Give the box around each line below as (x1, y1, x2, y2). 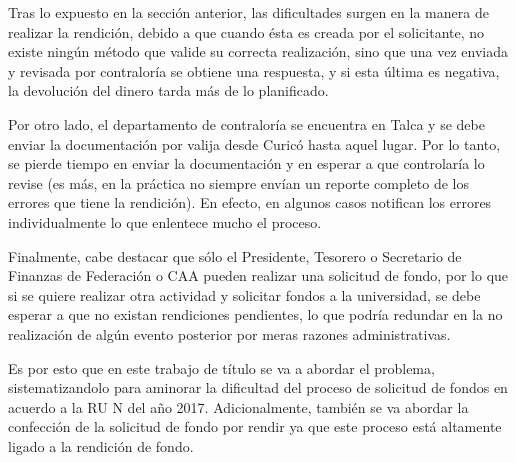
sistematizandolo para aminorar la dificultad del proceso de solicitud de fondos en (8, 377, 508, 398)
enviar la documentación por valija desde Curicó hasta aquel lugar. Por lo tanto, (8, 133, 501, 154)
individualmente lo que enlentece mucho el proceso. (8, 211, 322, 232)
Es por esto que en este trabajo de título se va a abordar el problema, (8, 357, 435, 378)
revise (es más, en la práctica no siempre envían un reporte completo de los (8, 172, 469, 193)
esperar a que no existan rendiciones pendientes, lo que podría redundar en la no (8, 304, 503, 325)
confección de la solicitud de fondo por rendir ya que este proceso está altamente (8, 416, 502, 437)
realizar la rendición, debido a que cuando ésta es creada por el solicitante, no (8, 21, 485, 42)
